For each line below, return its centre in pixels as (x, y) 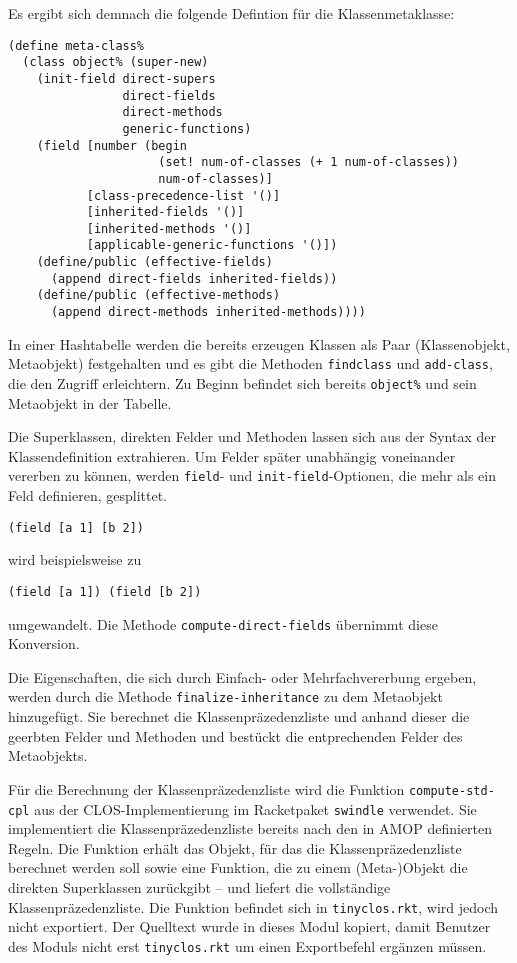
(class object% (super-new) (115, 62)
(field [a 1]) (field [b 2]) (105, 591)
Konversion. (44, 643)
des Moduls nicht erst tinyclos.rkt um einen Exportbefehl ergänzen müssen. (247, 945)
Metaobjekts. (48, 755)
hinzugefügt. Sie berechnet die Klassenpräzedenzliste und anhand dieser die (239, 716)
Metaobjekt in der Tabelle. (90, 402)
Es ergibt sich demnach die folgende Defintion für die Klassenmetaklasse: (231, 13)
